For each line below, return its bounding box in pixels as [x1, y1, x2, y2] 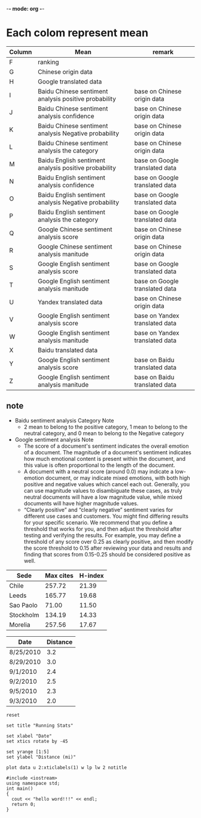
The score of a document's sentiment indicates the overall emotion [23, 442, 189, 450]
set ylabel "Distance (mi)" [6, 754, 77, 760]
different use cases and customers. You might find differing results [23, 513, 188, 520]
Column [9, 47, 32, 56]
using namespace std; [6, 780, 60, 786]
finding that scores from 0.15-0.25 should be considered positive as [23, 550, 191, 558]
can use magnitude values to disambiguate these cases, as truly [23, 487, 182, 494]
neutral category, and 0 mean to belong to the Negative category [23, 429, 184, 437]
